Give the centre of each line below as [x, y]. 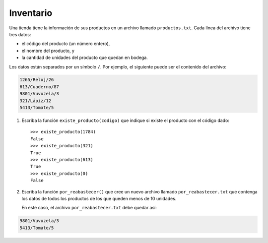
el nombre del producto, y [48, 51]
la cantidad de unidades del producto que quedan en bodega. [85, 58]
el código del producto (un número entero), [66, 44]
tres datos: [20, 34]
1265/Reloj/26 [37, 80]
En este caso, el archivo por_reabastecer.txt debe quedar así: [89, 208]
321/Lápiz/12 [35, 101]
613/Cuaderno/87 [39, 87]
